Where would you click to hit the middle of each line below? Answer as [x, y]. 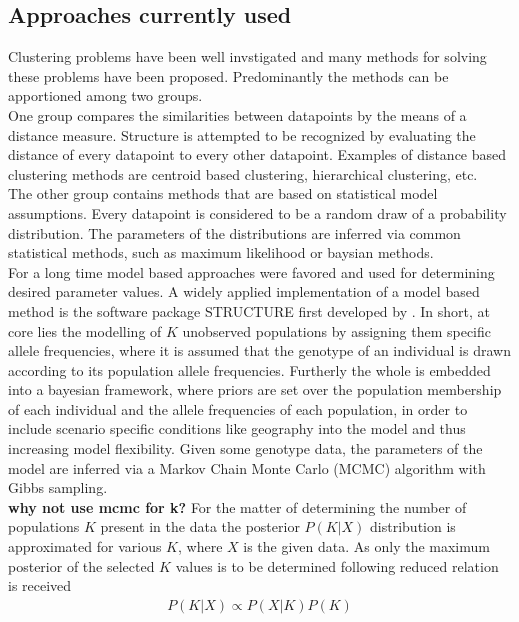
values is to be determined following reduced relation [337, 565]
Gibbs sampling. [58, 487]
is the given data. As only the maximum [366, 546]
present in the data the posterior [200, 526]
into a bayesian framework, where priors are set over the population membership [255, 389]
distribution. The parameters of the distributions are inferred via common [234, 232]
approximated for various [85, 546]
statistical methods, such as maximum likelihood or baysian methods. [221, 252]
